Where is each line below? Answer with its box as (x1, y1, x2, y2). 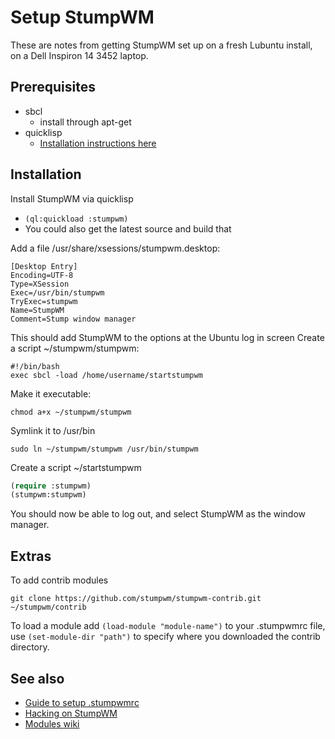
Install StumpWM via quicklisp (10, 192, 134, 205)
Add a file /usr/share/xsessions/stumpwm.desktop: (10, 242, 221, 254)
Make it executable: (10, 387, 92, 400)
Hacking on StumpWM (24, 707, 118, 719)
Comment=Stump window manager (10, 314, 137, 324)
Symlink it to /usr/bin (10, 424, 96, 436)
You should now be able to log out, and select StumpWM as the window (10, 508, 307, 520)
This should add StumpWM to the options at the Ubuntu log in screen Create (10, 331, 325, 343)
